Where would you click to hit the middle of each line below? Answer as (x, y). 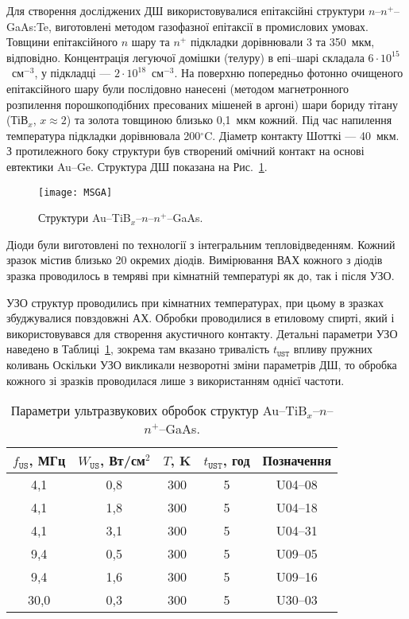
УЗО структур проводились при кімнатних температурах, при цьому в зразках (195, 302)
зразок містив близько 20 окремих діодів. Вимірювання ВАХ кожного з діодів (195, 260)
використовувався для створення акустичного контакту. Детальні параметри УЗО (202, 333)
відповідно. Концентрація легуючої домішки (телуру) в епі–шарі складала (185, 57)
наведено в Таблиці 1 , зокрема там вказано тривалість (138, 349)
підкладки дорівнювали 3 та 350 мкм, (282, 42)
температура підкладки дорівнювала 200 (104, 135)
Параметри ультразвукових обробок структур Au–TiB (159, 411)
